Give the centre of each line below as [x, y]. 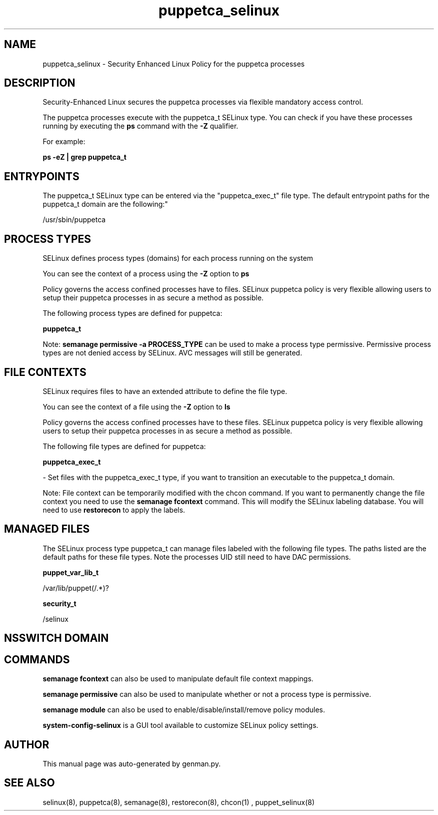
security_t [59, 603]
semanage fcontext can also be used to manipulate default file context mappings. [178, 679]
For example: [64, 142]
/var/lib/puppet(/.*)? [76, 588]
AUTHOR [27, 744]
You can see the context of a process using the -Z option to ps [146, 274]
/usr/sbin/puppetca [74, 220]
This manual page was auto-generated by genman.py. [132, 763]
